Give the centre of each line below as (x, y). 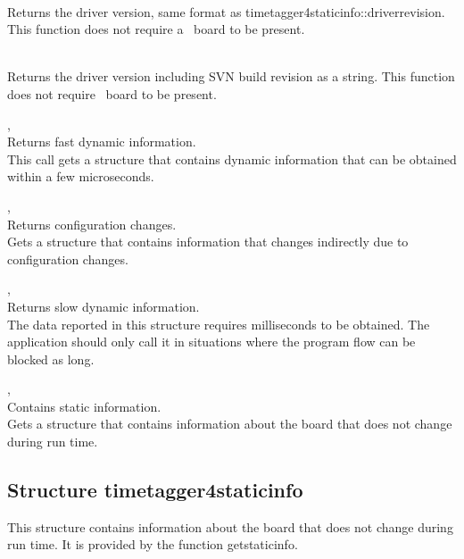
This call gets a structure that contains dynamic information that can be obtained (232, 159)
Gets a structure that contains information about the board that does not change (230, 424)
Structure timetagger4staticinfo (155, 490)
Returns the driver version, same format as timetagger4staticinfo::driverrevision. (226, 11)
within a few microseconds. (81, 176)
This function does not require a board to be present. (156, 29)
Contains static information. (84, 406)
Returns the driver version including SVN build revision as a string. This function (231, 76)
